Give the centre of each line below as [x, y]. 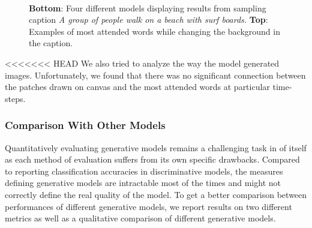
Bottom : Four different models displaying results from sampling [148, 7]
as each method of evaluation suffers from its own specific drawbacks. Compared [152, 159]
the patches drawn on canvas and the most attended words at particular [137, 87]
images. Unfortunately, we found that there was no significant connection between [155, 75]
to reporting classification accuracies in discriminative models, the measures [144, 171]
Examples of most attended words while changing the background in [154, 31]
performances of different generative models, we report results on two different [148, 206]
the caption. [51, 43]
